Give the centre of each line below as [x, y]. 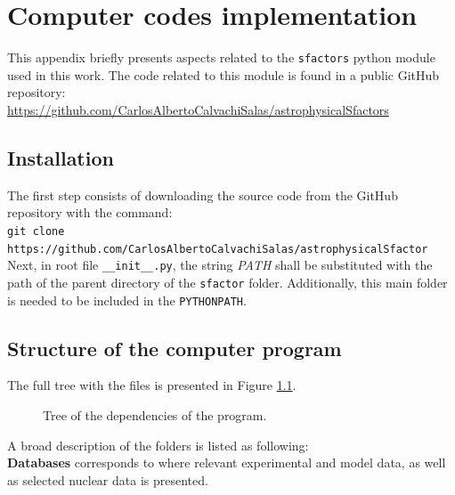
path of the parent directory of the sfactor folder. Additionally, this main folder [227, 282]
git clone [36, 231]
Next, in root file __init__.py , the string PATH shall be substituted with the [220, 265]
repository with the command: [90, 212]
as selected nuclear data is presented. [108, 479]
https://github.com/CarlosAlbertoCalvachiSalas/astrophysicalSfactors [198, 109]
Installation [61, 157]
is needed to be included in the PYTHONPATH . [127, 300]
